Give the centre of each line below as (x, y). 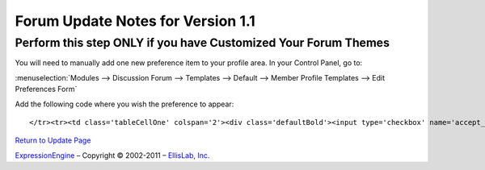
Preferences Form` (46, 89)
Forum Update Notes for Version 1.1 (135, 21)
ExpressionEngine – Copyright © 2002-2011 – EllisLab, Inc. (112, 155)
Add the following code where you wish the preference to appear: (124, 104)
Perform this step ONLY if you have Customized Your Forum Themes (202, 43)
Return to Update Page (53, 140)
